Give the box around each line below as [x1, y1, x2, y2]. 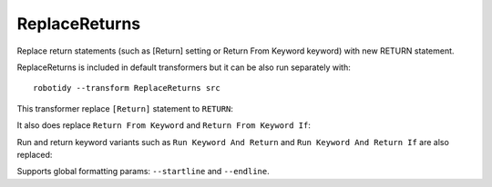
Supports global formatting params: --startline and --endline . [16, 166, 270, 177]
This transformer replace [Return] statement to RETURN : [16, 103, 234, 113]
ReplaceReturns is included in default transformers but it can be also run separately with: [16, 62, 351, 73]
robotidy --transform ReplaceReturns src [33, 83, 220, 93]
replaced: [16, 149, 53, 160]
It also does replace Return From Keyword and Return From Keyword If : [16, 120, 312, 131]
